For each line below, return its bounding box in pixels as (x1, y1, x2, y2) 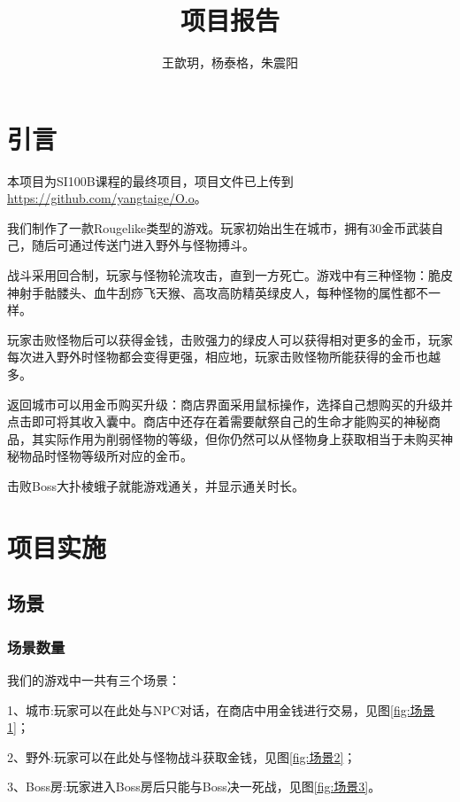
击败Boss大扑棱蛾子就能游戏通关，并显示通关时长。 (7, 476, 304, 494)
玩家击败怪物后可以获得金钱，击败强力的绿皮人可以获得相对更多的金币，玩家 (7, 330, 453, 348)
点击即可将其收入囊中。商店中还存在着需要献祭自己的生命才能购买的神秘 (7, 412, 428, 431)
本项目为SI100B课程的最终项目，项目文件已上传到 (7, 171, 294, 190)
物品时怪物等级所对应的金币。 (19, 447, 193, 465)
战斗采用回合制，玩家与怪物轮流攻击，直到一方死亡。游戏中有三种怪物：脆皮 (7, 266, 453, 284)
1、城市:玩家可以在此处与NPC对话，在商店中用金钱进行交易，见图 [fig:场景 (7, 700, 435, 719)
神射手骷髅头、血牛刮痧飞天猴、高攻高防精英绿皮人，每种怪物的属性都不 (7, 283, 428, 301)
